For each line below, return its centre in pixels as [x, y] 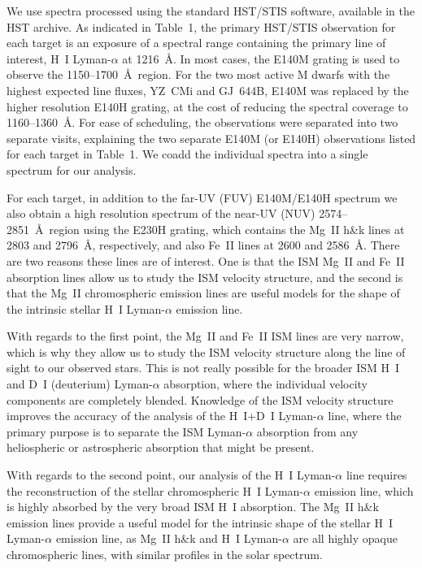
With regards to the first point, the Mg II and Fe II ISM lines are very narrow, [205, 336]
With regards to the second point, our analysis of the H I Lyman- [171, 475]
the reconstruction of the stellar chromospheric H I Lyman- [155, 490]
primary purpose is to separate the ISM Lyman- [126, 431]
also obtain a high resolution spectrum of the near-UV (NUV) [161, 213]
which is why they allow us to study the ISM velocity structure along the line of [206, 351]
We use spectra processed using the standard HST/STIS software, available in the [211, 11]
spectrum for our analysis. [72, 169]
